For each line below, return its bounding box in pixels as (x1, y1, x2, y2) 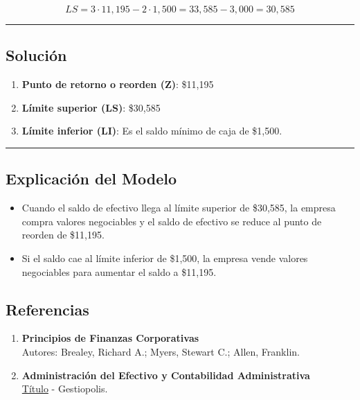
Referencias (6, 298, 89, 320)
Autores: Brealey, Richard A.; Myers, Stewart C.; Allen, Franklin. (21, 344, 300, 358)
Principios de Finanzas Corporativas (21, 331, 199, 345)
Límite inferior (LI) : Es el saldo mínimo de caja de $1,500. (21, 123, 282, 138)
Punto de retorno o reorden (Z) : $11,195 (21, 77, 214, 92)
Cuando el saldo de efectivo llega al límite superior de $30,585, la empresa (21, 200, 336, 215)
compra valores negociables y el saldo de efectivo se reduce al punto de (21, 214, 322, 228)
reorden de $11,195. (21, 227, 105, 242)
